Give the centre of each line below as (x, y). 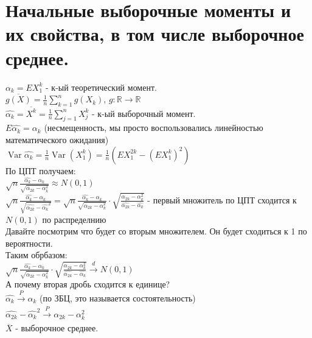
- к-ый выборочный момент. (144, 113)
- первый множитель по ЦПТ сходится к (222, 199)
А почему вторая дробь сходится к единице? (88, 284)
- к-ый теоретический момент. (101, 87)
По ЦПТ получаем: (41, 170)
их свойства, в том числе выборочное (155, 34)
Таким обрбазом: (36, 255)
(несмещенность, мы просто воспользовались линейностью (154, 128)
